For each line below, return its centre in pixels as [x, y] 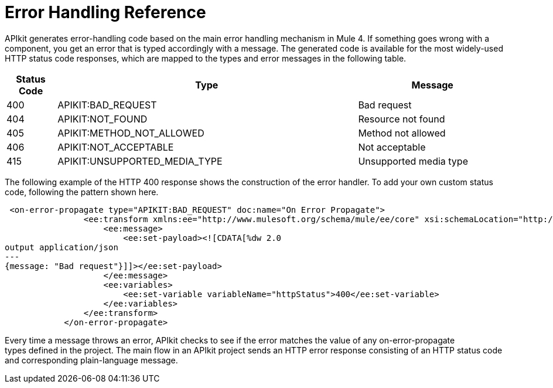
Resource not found [402, 119]
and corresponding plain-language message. [91, 360]
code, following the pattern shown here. [82, 192]
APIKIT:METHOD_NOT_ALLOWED [131, 133]
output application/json [62, 247]
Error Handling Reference [105, 12]
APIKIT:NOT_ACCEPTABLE [116, 147]
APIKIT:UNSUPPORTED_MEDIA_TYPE [140, 161]
